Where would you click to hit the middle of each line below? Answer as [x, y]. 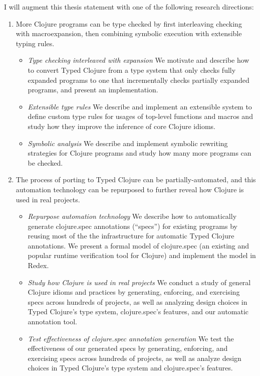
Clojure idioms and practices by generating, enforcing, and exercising [134, 292]
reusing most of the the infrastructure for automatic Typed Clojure [131, 236]
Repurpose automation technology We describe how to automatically [132, 216]
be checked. [45, 162]
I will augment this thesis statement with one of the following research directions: [129, 7]
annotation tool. [53, 322]
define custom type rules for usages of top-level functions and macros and [140, 116]
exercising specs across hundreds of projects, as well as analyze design [135, 358]
